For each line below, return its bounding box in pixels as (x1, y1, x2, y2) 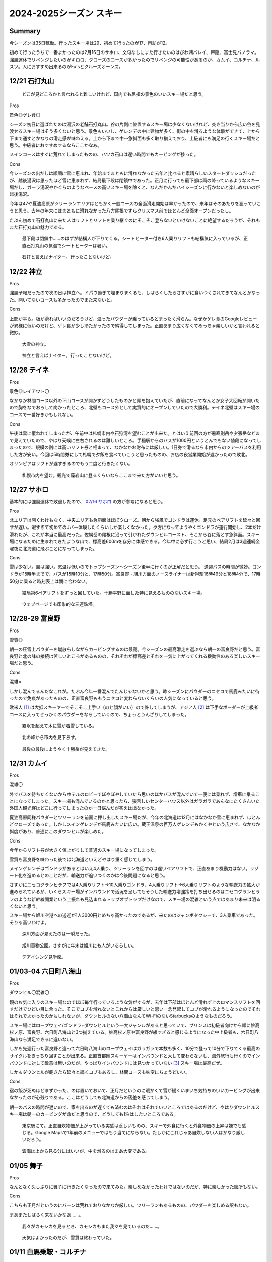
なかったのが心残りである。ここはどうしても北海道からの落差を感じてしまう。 (9, 1094, 172, 1100)
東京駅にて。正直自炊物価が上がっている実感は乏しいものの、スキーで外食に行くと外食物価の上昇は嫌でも (22, 1122, 242, 1128)
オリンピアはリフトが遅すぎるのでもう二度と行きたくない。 (9, 460, 133, 466)
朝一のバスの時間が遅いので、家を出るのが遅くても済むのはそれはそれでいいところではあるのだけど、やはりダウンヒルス (9, 1103, 260, 1110)
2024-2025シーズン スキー (9, 8, 122, 19)
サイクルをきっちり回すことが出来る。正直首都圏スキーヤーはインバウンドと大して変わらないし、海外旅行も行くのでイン (9, 1053, 260, 1059)
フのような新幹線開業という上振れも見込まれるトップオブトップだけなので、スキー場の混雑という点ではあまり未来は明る (9, 896, 261, 902)
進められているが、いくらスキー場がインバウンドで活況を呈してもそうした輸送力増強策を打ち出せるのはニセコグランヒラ (9, 889, 260, 895)
